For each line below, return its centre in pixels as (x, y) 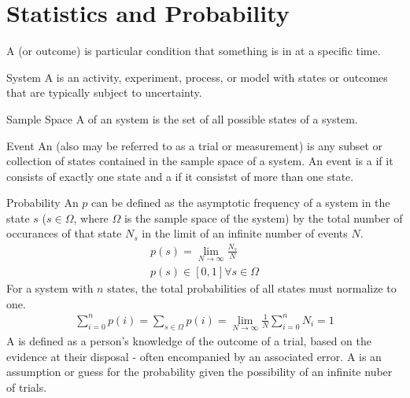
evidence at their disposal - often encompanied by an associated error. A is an (194, 356)
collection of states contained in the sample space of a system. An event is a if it (200, 161)
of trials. (27, 387)
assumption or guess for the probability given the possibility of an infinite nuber (199, 372)
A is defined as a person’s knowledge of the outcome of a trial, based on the (189, 341)
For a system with (50, 288)
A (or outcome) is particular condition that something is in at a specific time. (194, 51)
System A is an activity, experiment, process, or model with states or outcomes (197, 77)
